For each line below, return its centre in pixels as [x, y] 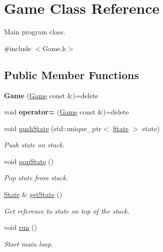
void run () [20, 227]
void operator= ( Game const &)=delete [66, 112]
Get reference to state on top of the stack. [67, 210]
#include [18, 48]
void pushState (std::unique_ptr [53, 128]
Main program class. [35, 32]
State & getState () [33, 194]
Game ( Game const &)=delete [51, 95]
